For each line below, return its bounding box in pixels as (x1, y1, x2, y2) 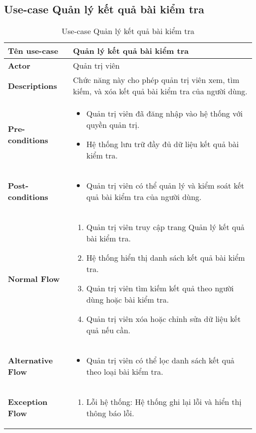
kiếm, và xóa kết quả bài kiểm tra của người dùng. (73, 85, 248, 97)
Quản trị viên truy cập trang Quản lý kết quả (86, 221, 245, 233)
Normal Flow (8, 273, 60, 284)
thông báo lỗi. (86, 407, 134, 419)
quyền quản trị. (86, 119, 140, 131)
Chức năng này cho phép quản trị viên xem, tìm (73, 74, 240, 86)
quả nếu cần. (86, 324, 130, 336)
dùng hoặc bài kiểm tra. (86, 294, 169, 306)
